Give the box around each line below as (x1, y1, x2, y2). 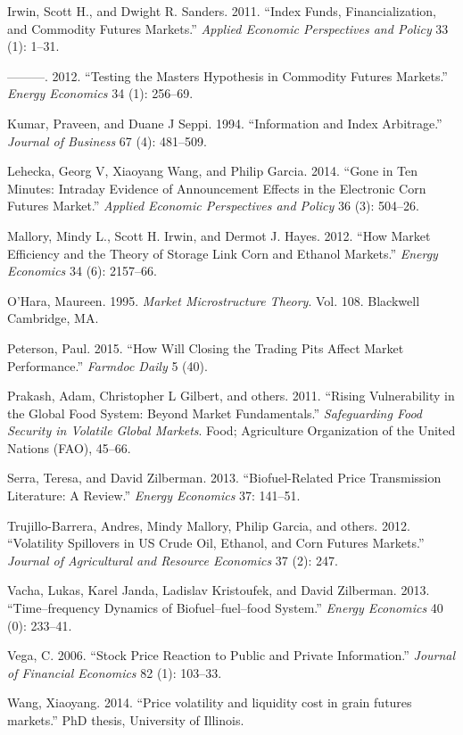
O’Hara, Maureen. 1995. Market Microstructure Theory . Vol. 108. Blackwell (7, 291, 420, 310)
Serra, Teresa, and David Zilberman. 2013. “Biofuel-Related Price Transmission (7, 468, 442, 487)
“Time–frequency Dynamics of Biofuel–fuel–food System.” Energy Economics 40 (7, 599, 443, 617)
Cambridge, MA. (7, 309, 99, 327)
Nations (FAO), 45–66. (7, 438, 131, 457)
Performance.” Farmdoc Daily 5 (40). (7, 356, 208, 375)
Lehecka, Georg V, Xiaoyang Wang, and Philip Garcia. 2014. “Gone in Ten (7, 161, 418, 180)
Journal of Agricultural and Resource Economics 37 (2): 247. (7, 550, 338, 569)
